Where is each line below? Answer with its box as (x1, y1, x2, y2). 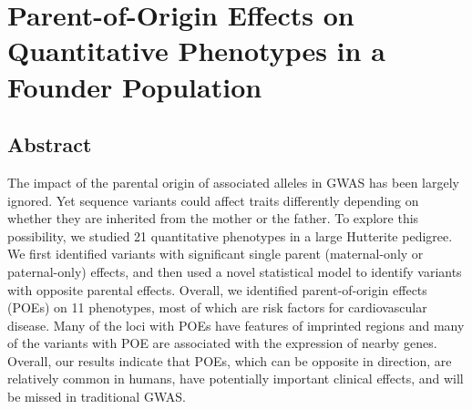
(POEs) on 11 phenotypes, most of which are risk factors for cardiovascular (7, 298, 427, 317)
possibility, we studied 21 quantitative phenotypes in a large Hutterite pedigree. (7, 226, 453, 245)
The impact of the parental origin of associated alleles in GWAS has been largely (7, 172, 459, 191)
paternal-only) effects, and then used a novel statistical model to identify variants (7, 261, 462, 281)
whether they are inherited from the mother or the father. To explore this (7, 209, 419, 228)
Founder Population (7, 67, 262, 105)
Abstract (7, 130, 92, 158)
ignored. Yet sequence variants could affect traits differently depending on (7, 190, 419, 210)
